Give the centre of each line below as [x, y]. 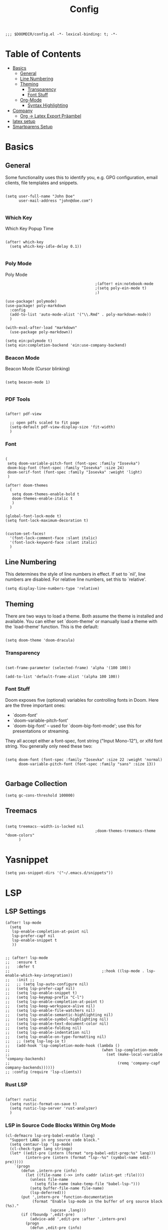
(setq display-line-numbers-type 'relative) [52, 589]
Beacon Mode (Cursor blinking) [38, 369]
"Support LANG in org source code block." [55, 1140]
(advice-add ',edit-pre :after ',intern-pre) [78, 1219]
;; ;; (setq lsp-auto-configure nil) [47, 984]
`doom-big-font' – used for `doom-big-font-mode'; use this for [77, 725]
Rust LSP [16, 1085]
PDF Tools [18, 399]
